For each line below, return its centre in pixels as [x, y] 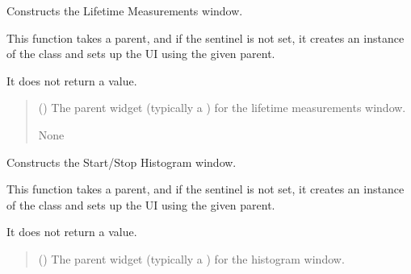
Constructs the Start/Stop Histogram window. [122, 162]
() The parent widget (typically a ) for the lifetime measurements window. [222, 108]
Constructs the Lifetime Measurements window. [125, 10]
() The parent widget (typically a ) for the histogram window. [191, 258]
